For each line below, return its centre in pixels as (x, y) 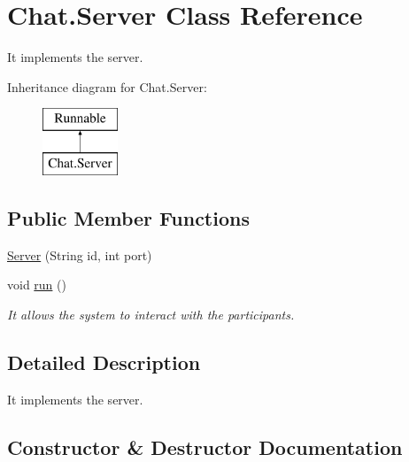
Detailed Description (104, 362)
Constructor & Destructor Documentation (205, 447)
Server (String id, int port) (80, 254)
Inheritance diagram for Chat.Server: (107, 86)
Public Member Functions (128, 217)
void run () (37, 285)
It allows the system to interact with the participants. (151, 314)
